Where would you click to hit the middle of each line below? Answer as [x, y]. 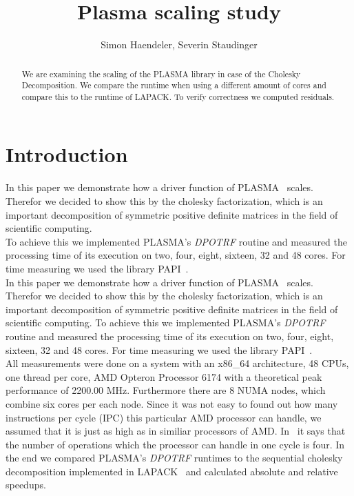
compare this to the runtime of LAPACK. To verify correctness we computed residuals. [178, 96]
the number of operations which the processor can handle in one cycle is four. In [175, 444]
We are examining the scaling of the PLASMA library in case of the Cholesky [161, 73]
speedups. [26, 485]
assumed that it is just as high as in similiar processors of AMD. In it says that [176, 431]
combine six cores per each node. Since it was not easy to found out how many [172, 403]
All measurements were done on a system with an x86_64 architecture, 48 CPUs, [177, 363]
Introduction [67, 154]
